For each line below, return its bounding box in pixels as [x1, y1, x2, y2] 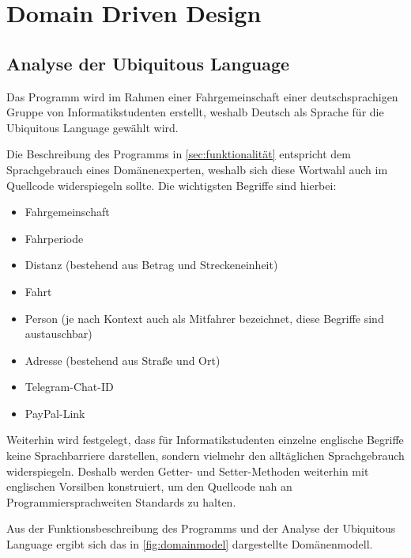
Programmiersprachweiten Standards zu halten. [6, 493, 236, 510]
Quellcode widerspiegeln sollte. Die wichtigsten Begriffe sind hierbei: [6, 177, 337, 193]
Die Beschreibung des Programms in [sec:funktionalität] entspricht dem [6, 146, 351, 162]
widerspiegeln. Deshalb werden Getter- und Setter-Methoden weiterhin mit [6, 462, 369, 479]
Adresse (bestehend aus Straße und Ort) [25, 351, 221, 368]
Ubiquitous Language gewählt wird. [6, 119, 179, 135]
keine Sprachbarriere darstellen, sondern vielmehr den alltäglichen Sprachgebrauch [6, 447, 405, 464]
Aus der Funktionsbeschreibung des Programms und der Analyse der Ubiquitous [6, 520, 396, 537]
